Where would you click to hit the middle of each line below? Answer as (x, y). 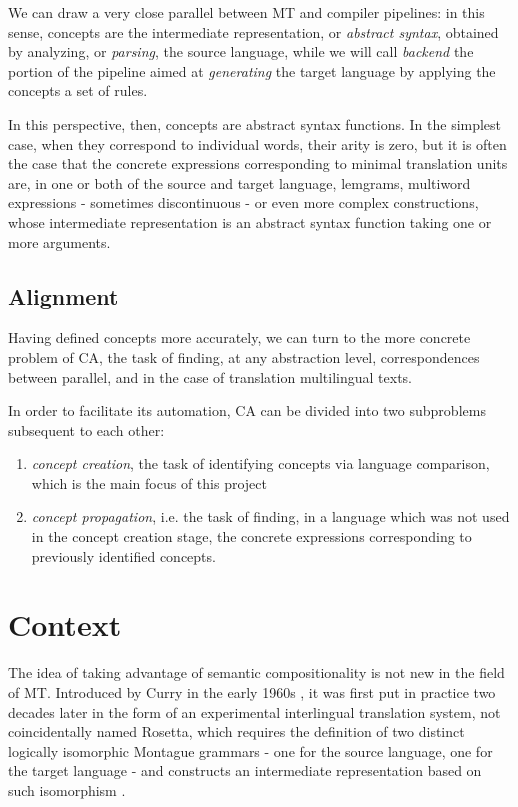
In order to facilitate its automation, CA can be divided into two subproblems (247, 410)
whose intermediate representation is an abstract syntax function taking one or (250, 221)
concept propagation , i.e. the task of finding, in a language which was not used (270, 516)
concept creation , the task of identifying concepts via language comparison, (260, 463)
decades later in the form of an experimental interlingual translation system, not (254, 711)
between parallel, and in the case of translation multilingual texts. (210, 376)
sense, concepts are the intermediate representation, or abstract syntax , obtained (253, 31)
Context (65, 624)
